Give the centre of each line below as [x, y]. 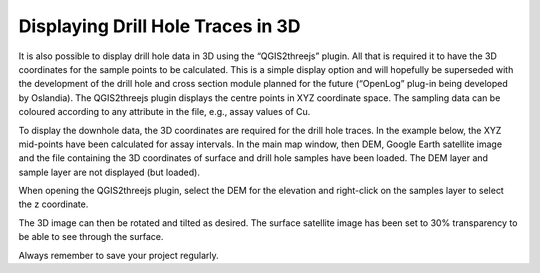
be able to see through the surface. [91, 237]
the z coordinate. [53, 204]
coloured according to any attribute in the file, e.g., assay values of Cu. [164, 112]
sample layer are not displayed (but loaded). [109, 172]
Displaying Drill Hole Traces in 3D [159, 26]
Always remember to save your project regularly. [118, 255]
